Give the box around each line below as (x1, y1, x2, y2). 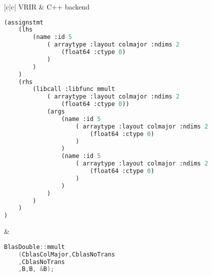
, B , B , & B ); (18, 265, 54, 273)
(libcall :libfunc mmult (32, 85, 115, 93)
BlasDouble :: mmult (4, 243, 65, 250)
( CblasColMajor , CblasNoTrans (18, 250, 115, 258)
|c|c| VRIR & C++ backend (4, 1, 90, 11)
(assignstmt (4, 18, 43, 26)
